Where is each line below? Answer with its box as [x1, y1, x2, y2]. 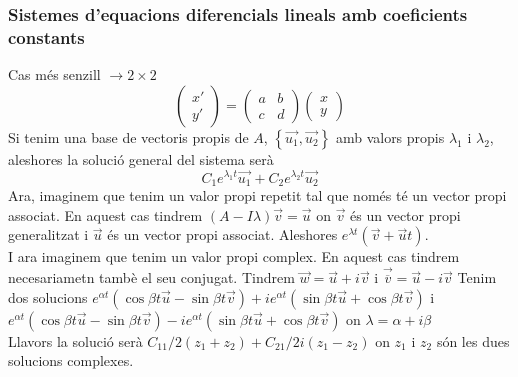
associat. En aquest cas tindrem [8, 204, 203, 225]
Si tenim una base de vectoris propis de [8, 126, 249, 147]
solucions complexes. [8, 350, 134, 371]
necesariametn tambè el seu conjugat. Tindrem [8, 267, 295, 288]
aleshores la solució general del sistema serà [8, 148, 274, 169]
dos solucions [8, 286, 88, 307]
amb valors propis [335, 126, 445, 147]
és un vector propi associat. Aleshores [107, 224, 338, 245]
